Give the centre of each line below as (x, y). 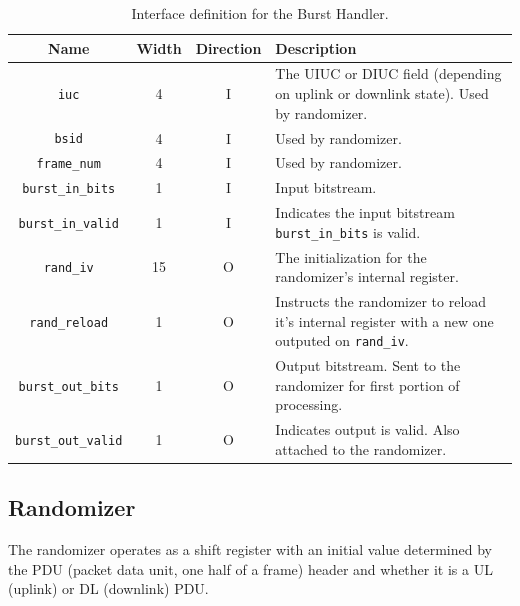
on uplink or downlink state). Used (382, 93)
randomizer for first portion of (367, 384)
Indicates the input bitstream (365, 212)
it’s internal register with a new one (384, 320)
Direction (228, 47)
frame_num (68, 164)
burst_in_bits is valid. (348, 231)
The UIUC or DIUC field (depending (388, 73)
